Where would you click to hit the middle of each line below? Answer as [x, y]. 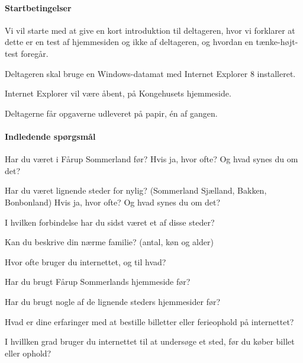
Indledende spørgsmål [50, 136]
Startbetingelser [38, 7]
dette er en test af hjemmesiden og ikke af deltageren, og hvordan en [129, 42]
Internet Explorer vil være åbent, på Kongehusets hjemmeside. [118, 93]
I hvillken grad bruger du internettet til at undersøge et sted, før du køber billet [150, 341]
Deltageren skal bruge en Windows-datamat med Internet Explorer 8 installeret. [150, 73]
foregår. [35, 53]
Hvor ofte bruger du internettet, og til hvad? [86, 261]
